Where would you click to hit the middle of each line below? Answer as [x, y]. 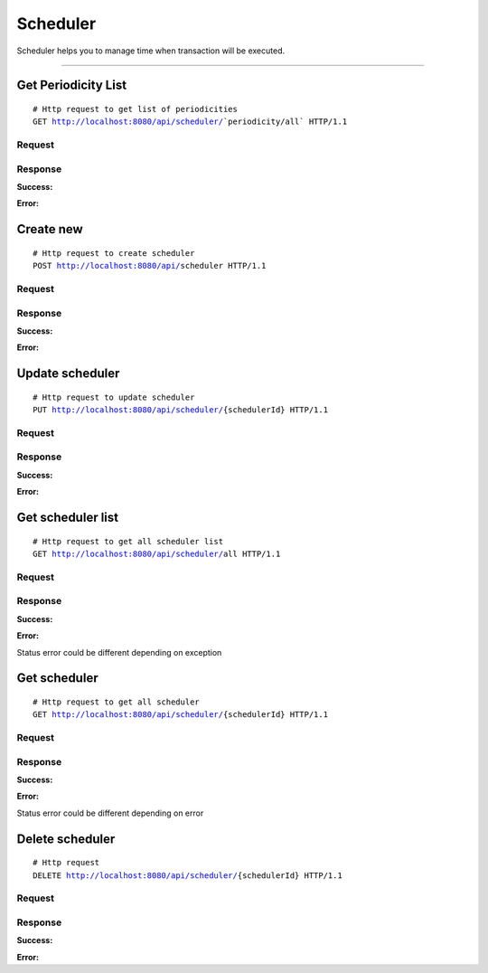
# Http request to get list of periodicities [136, 109]
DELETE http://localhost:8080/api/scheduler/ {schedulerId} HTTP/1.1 [188, 875]
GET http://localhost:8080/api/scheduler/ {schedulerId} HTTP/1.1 [181, 715]
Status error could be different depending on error [110, 813]
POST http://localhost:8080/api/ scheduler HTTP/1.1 [150, 266]
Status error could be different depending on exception [119, 652]
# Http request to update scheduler [114, 397]
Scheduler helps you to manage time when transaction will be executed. [150, 51]
